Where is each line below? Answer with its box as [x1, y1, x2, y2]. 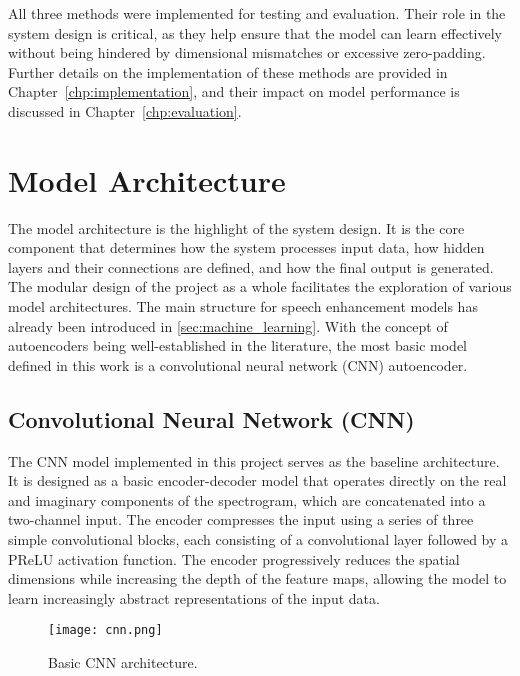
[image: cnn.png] [48, 623, 163, 638]
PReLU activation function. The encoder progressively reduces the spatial [8, 548, 460, 569]
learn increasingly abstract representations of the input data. [8, 587, 380, 608]
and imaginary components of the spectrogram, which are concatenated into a [8, 489, 486, 510]
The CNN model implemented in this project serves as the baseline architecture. [8, 450, 500, 471]
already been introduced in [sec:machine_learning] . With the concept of [8, 315, 448, 336]
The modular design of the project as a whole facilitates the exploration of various [8, 276, 512, 297]
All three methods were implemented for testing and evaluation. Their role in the [8, 3, 506, 23]
